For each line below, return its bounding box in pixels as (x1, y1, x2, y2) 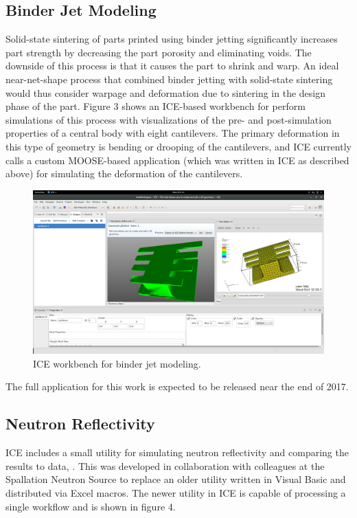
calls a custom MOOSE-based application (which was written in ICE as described (5, 153, 349, 167)
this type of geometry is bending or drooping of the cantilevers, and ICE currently (5, 139, 352, 153)
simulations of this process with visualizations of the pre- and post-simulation (5, 112, 332, 126)
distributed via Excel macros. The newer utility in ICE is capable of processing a (5, 486, 346, 499)
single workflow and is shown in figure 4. (5, 499, 176, 513)
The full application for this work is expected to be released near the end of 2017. (5, 379, 349, 394)
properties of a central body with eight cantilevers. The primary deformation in (5, 126, 340, 140)
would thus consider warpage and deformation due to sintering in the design (5, 85, 325, 100)
